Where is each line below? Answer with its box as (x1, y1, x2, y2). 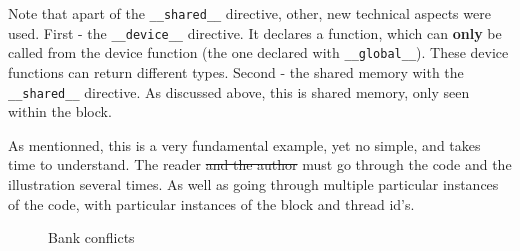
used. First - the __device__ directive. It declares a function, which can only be (8, 22, 502, 43)
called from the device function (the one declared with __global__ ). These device (8, 42, 509, 63)
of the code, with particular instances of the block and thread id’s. (8, 193, 415, 214)
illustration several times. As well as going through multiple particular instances (8, 174, 499, 194)
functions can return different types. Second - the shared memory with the (8, 61, 464, 82)
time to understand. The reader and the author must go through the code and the (8, 154, 512, 175)
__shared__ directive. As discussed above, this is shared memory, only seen (8, 81, 470, 102)
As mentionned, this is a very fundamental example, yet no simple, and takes (8, 134, 481, 155)
